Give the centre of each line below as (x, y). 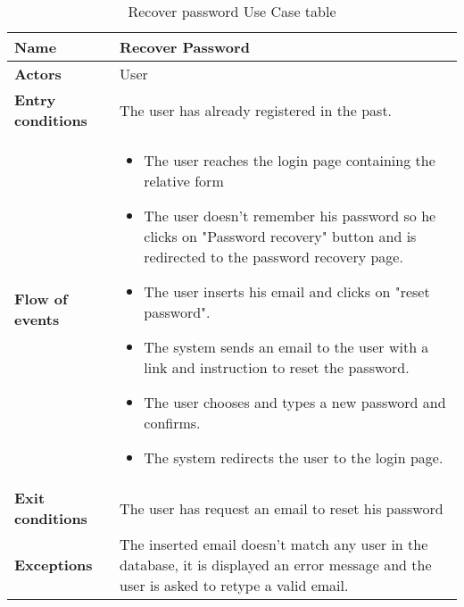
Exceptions (54, 565)
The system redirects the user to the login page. (294, 457)
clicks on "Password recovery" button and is (280, 236)
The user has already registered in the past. (256, 110)
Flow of (41, 299)
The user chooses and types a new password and (295, 402)
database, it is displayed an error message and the (276, 565)
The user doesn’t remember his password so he (290, 216)
